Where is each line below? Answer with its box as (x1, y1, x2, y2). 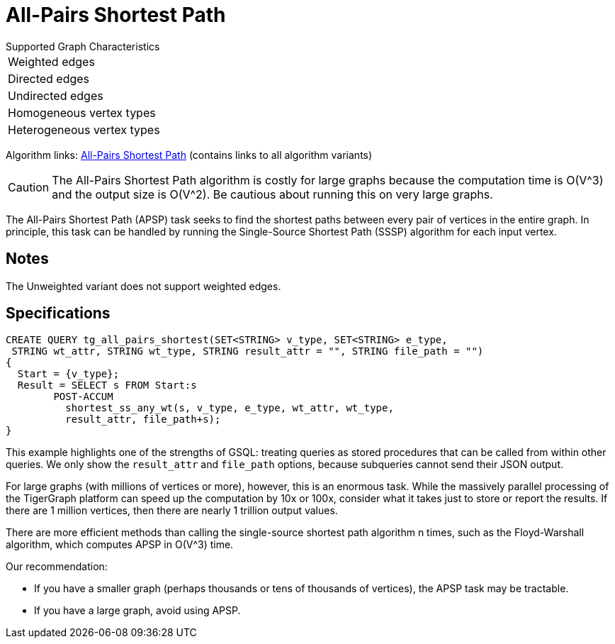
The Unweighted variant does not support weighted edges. (6, 279, 281, 292)
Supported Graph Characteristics (6, 40, 160, 52)
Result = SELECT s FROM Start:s (17, 379, 197, 392)
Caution (8, 179, 50, 194)
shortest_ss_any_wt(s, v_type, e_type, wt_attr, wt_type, (65, 402, 394, 414)
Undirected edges (8, 88, 103, 103)
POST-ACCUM (53, 391, 113, 403)
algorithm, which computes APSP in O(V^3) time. (6, 538, 234, 551)
